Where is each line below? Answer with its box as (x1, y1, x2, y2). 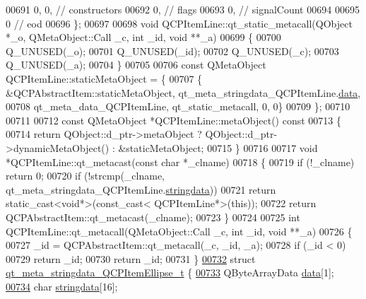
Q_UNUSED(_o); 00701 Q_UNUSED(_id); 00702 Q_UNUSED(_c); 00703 (6, 43, 339, 58)
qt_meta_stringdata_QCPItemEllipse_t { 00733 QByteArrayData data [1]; (6, 265, 334, 280)
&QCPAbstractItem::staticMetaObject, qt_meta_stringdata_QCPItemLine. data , (6, 85, 361, 100)
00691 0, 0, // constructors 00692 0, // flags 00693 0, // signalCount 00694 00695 (6, 2, 360, 16)
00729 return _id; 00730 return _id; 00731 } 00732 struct (6, 251, 256, 266)
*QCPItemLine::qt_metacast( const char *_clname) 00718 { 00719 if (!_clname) (6, 154, 355, 169)
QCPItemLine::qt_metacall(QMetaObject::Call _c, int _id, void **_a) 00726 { (6, 223, 353, 238)
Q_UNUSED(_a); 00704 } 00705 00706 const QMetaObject (6, 57, 266, 72)
